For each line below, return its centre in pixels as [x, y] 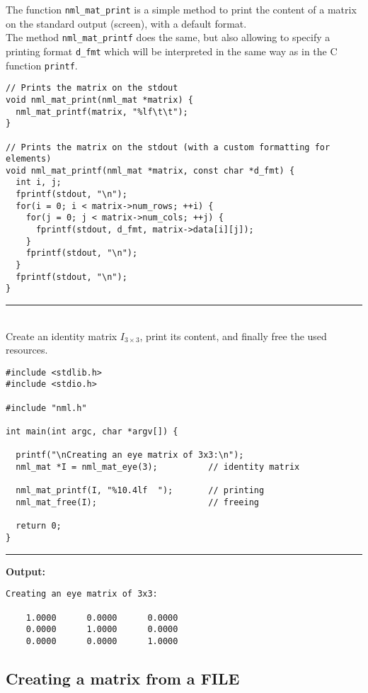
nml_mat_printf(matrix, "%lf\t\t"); [102, 112]
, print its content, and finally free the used [233, 336]
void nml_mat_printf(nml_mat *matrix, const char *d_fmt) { [150, 170]
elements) [29, 159]
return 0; [39, 526]
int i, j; [39, 182]
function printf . [42, 65]
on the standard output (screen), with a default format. [126, 23]
